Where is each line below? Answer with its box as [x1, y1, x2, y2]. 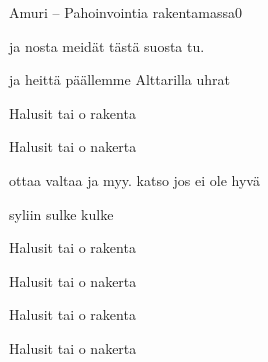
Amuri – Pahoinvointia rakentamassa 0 [9, 2, 242, 22]
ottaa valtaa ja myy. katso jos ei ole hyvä [9, 169, 260, 190]
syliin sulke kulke [9, 203, 114, 224]
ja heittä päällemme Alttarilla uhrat [9, 69, 230, 90]
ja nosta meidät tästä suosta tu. [9, 35, 205, 56]
